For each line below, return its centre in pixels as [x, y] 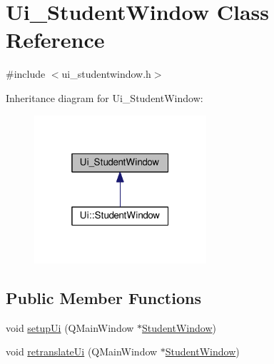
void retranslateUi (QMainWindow [82, 352]
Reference [55, 40]
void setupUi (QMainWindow [70, 327]
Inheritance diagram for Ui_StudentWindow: [105, 97]
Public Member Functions [103, 297]
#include [26, 74]
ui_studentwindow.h [106, 74]
